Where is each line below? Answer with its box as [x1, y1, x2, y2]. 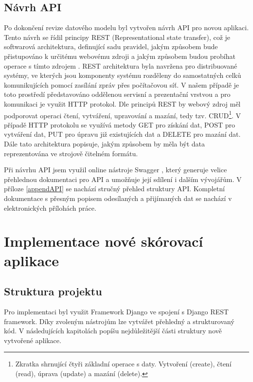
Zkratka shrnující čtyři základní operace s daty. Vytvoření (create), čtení [15, 359, 232, 369]
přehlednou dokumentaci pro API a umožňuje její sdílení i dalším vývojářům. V [4, 174, 242, 184]
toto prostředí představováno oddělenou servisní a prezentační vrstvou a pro [4, 89, 231, 99]
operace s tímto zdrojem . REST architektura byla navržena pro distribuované [4, 60, 237, 71]
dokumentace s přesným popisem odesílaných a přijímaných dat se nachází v [4, 193, 232, 203]
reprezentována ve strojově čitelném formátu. [4, 148, 138, 158]
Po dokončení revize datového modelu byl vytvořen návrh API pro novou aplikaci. [4, 22, 249, 33]
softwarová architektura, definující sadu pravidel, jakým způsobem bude [4, 41, 218, 52]
